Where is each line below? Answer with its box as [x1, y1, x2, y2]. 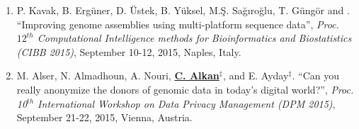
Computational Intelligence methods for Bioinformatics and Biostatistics [37, 30, 352, 45]
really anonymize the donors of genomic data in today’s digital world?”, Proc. [16, 82, 354, 96]
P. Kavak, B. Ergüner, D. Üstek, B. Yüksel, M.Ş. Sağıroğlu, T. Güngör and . [16, 3, 350, 17]
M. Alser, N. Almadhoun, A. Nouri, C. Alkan [16, 68, 220, 83]
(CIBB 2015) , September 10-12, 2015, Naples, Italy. [16, 44, 241, 59]
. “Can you [292, 68, 339, 83]
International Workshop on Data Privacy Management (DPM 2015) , [38, 96, 336, 111]
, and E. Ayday [222, 68, 289, 83]
